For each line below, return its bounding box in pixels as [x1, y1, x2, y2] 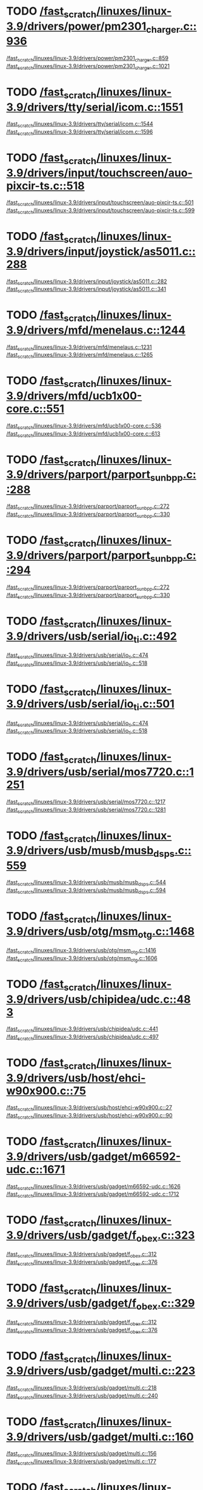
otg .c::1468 [138, 924, 195, 940]
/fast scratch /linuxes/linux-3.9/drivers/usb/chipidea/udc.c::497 [6, 1033, 159, 1042]
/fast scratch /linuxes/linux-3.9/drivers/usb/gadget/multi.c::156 [6, 1450, 157, 1459]
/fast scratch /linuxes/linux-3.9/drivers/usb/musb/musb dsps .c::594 [6, 887, 166, 896]
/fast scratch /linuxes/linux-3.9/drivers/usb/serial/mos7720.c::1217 [6, 798, 165, 806]
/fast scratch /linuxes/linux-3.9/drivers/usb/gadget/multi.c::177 [6, 1458, 156, 1466]
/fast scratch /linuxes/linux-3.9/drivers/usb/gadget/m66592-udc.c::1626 [6, 1183, 181, 1192]
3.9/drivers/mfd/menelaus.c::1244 [6, 323, 186, 337]
